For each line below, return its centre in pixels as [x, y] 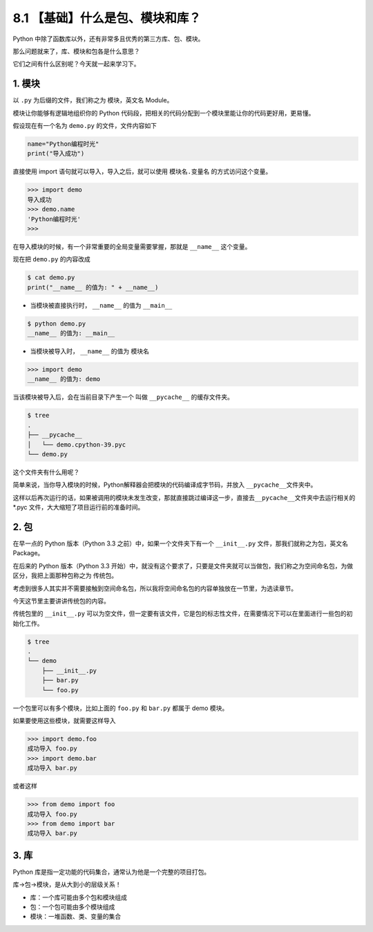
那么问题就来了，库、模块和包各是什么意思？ [76, 51]
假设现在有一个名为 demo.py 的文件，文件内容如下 [85, 126]
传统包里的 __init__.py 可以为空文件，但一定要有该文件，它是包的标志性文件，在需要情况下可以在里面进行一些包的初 [183, 614]
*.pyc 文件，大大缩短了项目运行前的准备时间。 [78, 507]
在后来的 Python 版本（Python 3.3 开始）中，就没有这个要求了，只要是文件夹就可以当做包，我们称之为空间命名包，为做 [183, 566]
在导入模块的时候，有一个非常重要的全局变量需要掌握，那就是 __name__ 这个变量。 [132, 246]
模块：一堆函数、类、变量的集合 [75, 917]
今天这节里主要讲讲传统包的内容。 [61, 601]
